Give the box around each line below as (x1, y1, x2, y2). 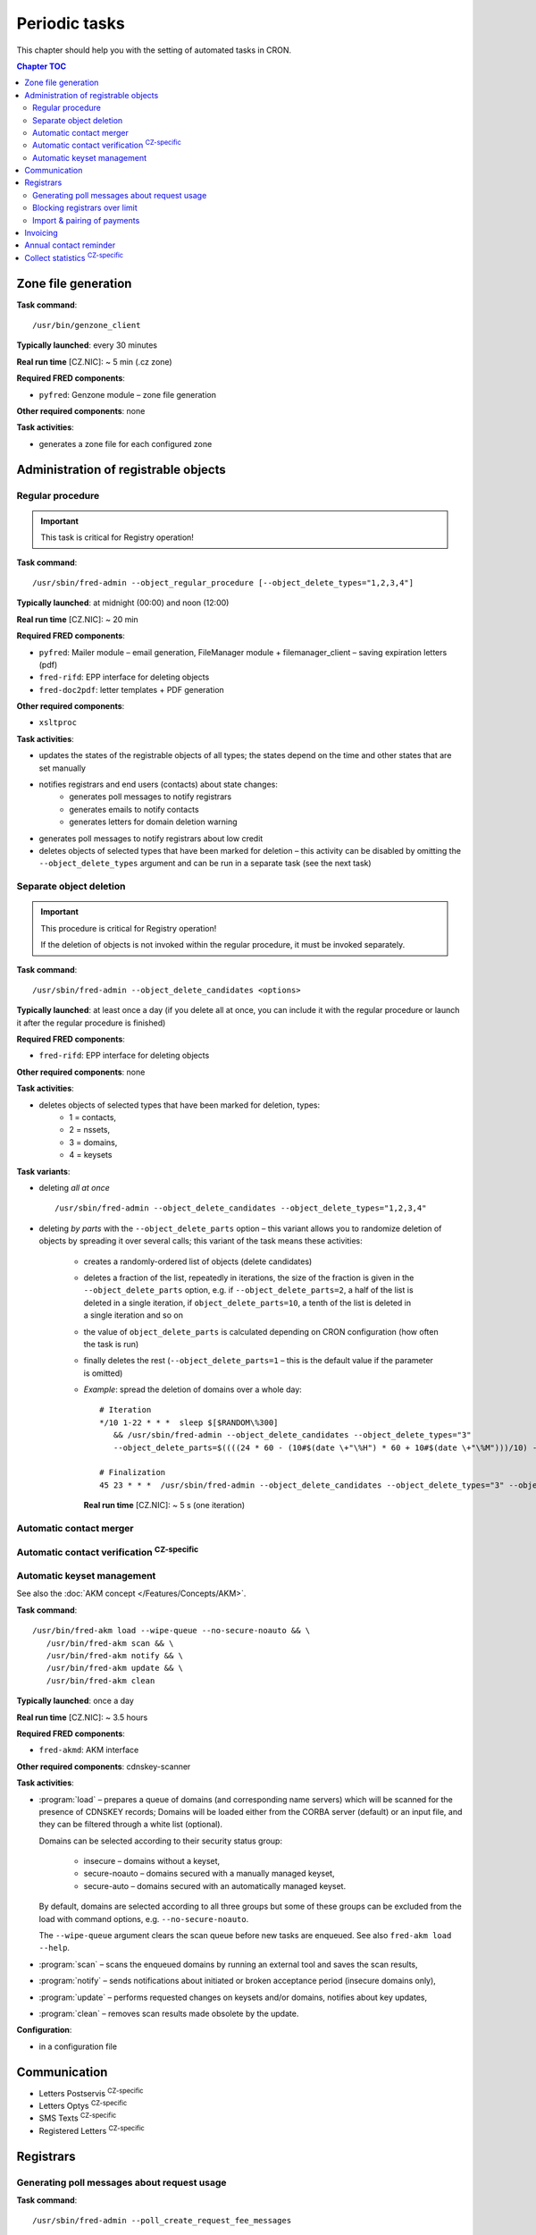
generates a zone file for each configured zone (38, 438, 213, 449)
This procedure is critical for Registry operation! (40, 923, 217, 933)
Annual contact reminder (24, 240, 116, 250)
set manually (38, 763, 87, 773)
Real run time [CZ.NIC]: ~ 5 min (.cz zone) (16, 356, 173, 367)
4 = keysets (69, 1150, 113, 1160)
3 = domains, (69, 1136, 118, 1148)
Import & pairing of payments (32, 215, 140, 225)
